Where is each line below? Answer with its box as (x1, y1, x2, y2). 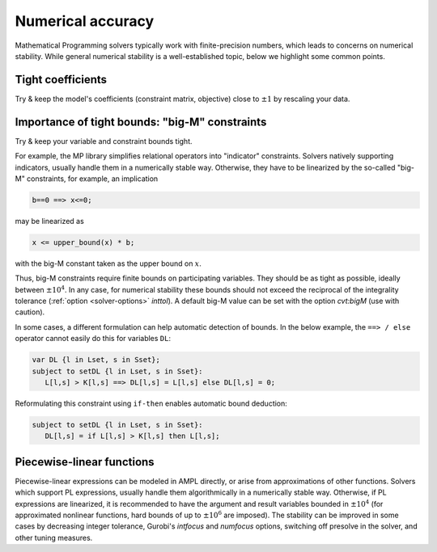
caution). (15, 307, 45, 317)
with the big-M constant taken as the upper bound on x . (15, 259, 202, 268)
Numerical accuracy (15, 12, 155, 30)
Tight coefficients (15, 73, 108, 86)
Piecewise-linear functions (15, 455, 155, 469)
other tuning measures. (15, 533, 93, 542)
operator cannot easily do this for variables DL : (15, 334, 172, 343)
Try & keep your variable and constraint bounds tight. (15, 136, 193, 145)
